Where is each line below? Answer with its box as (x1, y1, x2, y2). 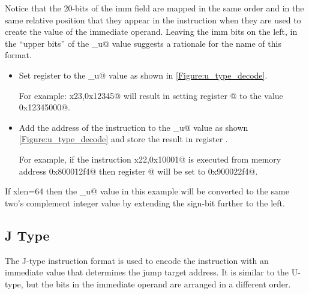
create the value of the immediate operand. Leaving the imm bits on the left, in (5, 25, 298, 38)
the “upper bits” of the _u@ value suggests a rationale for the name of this (5, 37, 281, 49)
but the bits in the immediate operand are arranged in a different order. (26, 277, 291, 290)
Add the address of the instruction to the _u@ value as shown (19, 121, 248, 133)
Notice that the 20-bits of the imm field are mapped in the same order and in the (5, 2, 304, 14)
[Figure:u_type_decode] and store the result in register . (19, 133, 228, 145)
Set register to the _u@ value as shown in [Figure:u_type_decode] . (19, 68, 268, 81)
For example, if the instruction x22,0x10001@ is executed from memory (19, 152, 281, 165)
